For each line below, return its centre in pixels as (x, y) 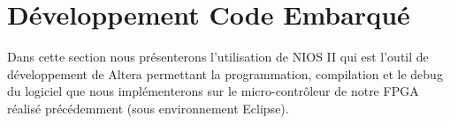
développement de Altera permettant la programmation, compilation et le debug (225, 73)
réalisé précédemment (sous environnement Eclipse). (148, 108)
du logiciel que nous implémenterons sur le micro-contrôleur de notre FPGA (213, 91)
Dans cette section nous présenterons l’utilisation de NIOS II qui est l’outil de (218, 57)
